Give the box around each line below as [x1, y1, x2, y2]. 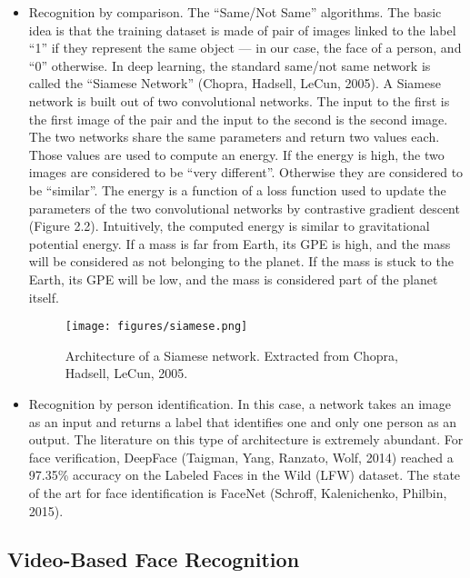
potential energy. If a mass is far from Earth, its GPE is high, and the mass [28, 234, 451, 253]
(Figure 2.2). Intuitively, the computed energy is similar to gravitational [28, 216, 430, 235]
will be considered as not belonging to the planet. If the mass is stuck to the [28, 252, 454, 271]
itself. [28, 287, 59, 306]
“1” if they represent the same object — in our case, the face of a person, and [28, 38, 462, 57]
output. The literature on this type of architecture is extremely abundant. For [28, 430, 464, 449]
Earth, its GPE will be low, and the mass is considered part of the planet [28, 269, 438, 288]
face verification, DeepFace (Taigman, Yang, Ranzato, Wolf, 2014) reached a [28, 447, 454, 466]
